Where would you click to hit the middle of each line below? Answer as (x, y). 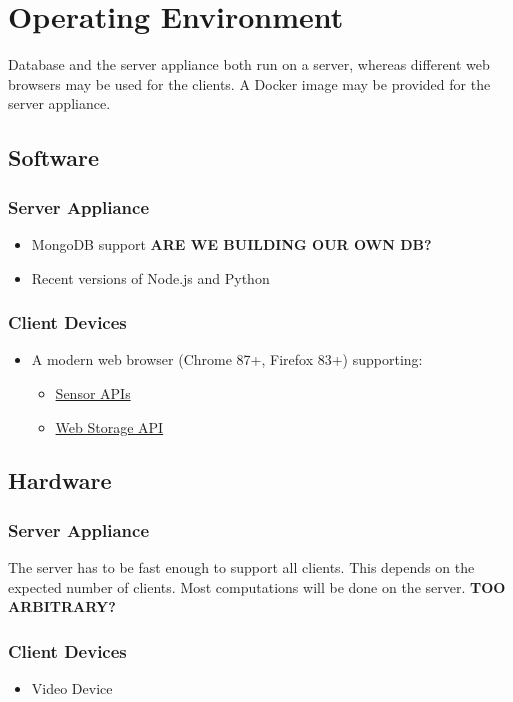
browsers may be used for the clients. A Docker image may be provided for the (249, 83)
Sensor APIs (93, 392)
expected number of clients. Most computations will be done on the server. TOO (257, 586)
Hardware (60, 480)
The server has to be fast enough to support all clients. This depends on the (241, 567)
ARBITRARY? (62, 606)
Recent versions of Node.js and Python (150, 277)
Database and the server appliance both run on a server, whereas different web (249, 64)
